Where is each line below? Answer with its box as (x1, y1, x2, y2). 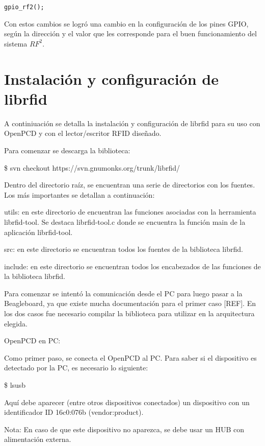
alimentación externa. (4, 434, 71, 444)
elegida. (4, 318, 28, 328)
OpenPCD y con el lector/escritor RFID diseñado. (4, 128, 162, 138)
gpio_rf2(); (4, 4, 44, 11)
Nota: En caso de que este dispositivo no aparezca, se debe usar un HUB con (4, 424, 245, 434)
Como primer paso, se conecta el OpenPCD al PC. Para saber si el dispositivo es (4, 352, 257, 363)
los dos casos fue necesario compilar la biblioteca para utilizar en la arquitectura (4, 308, 255, 319)
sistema (4, 38, 28, 49)
